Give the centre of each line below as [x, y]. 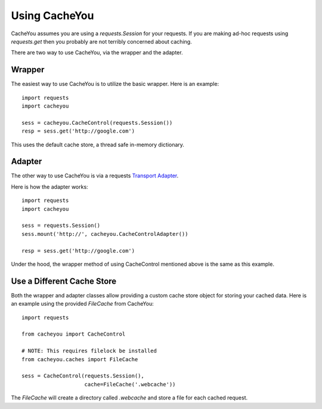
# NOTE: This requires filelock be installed [89, 351]
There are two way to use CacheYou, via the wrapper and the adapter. [97, 53]
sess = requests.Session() [61, 226]
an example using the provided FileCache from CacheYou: [83, 304]
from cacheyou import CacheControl [74, 334]
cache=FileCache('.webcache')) [130, 384]
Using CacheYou [52, 16]
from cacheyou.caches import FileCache [80, 359]
